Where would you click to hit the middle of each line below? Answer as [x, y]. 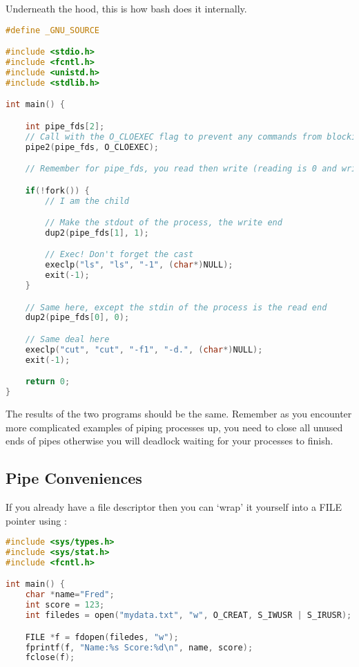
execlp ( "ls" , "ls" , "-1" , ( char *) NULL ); [139, 265]
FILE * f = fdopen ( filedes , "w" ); [102, 637]
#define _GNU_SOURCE [53, 30]
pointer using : [36, 520]
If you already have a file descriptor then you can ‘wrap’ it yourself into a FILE [174, 507]
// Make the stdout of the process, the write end [164, 223]
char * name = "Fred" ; [70, 595]
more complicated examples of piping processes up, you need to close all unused [174, 427]
